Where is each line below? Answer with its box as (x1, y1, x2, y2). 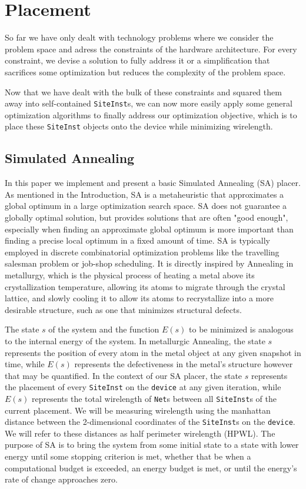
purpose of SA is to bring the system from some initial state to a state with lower (5, 438, 299, 451)
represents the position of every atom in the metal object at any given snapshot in (5, 346, 301, 358)
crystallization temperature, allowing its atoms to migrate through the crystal (5, 280, 285, 292)
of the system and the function (48, 323, 159, 335)
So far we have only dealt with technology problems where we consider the (5, 31, 274, 44)
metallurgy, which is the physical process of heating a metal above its (5, 268, 255, 281)
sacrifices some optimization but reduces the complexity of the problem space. (5, 65, 286, 78)
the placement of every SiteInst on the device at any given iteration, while (5, 381, 281, 393)
